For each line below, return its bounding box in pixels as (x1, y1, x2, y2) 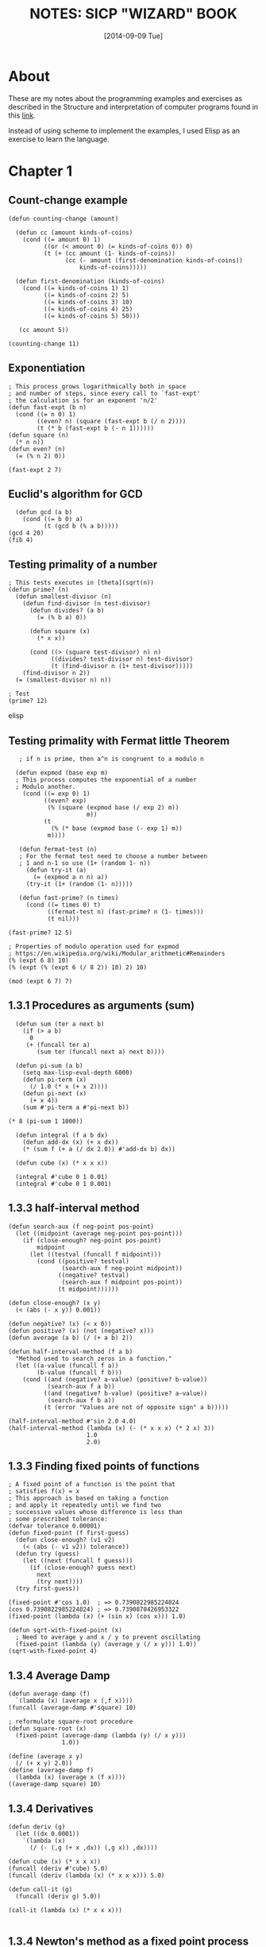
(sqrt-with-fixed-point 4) (8, 1648, 98, 1655)
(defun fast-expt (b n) (8, 403, 87, 411)
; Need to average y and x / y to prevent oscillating (15, 1633, 201, 1641)
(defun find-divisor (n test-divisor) (22, 600, 151, 608)
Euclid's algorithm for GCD (8, 487, 143, 500)
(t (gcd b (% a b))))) (43, 522, 119, 531)
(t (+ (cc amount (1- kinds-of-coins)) (43, 249, 176, 257)
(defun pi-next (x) (22, 1089, 87, 1097)
